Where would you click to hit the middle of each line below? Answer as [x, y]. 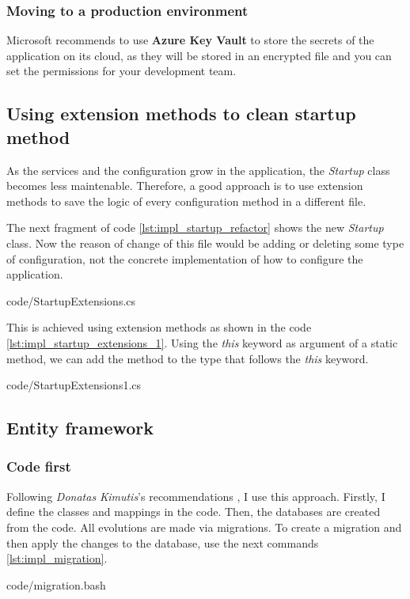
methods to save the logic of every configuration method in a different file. [186, 201]
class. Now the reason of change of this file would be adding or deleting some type [205, 243]
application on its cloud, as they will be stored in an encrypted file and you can [199, 55]
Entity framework [80, 428]
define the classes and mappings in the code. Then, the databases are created [194, 512]
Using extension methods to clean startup [181, 114]
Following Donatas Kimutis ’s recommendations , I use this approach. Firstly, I [196, 496]
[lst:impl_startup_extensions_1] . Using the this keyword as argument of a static [202, 342]
